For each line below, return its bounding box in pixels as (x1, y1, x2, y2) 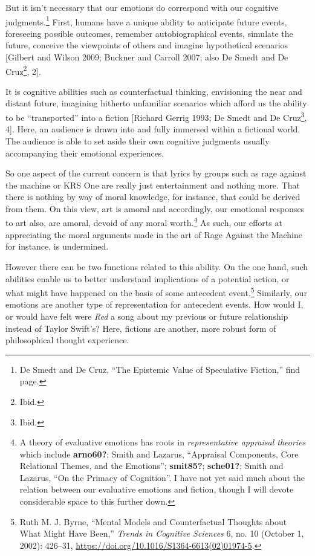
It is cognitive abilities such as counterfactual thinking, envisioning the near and (5, 85, 302, 97)
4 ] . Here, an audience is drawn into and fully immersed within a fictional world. (5, 123, 300, 135)
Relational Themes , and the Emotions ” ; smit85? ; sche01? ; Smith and (19, 459, 284, 472)
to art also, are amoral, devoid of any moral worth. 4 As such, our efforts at (5, 215, 282, 229)
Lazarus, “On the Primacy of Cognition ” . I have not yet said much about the (19, 471, 305, 483)
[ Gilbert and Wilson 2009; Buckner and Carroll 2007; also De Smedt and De (5, 51, 288, 63)
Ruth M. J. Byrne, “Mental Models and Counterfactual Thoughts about (19, 515, 287, 528)
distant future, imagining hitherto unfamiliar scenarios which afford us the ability (5, 97, 307, 109)
